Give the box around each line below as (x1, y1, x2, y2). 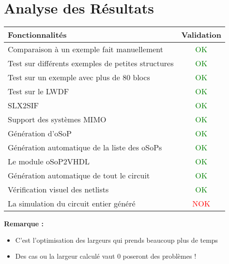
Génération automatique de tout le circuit (8, 170, 150, 181)
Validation (181, 29, 221, 41)
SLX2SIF (8, 100, 39, 111)
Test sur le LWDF (8, 86, 69, 97)
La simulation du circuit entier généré (8, 198, 136, 209)
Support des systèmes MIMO (8, 114, 107, 125)
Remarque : (4, 219, 44, 229)
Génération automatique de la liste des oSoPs (8, 142, 162, 153)
